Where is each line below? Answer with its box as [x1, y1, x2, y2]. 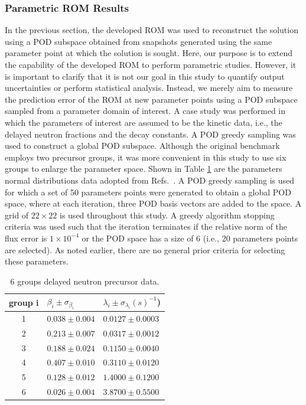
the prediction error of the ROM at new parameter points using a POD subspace [5, 93, 298, 105]
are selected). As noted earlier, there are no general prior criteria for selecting [5, 243, 285, 256]
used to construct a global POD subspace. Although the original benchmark [5, 139, 280, 152]
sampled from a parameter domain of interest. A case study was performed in [5, 104, 286, 117]
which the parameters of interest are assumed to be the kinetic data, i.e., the [5, 116, 282, 128]
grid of [5, 208, 29, 221]
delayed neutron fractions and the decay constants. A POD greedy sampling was [5, 128, 296, 140]
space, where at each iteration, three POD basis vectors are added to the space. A [5, 197, 302, 210]
